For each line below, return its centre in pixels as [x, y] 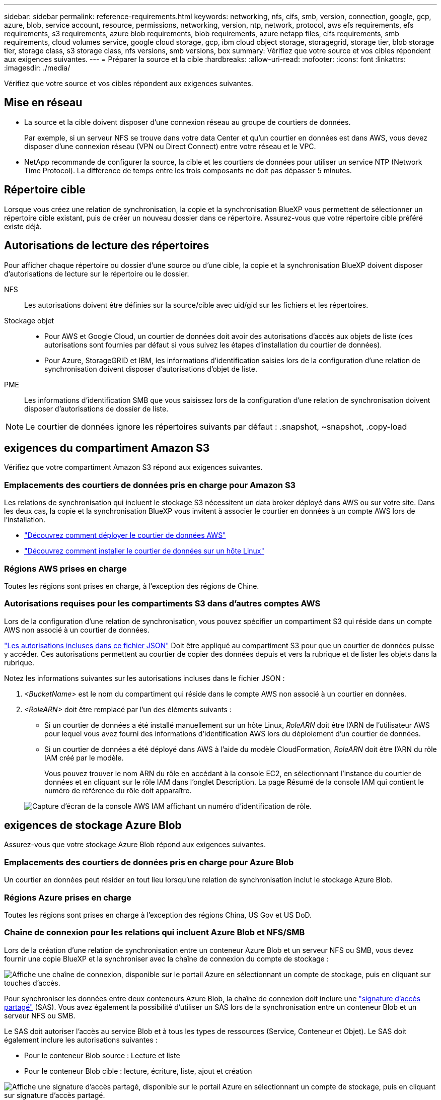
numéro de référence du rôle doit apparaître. [118, 790]
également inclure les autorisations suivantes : [81, 1040]
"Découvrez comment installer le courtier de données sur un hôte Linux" [144, 551]
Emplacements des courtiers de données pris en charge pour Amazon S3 [150, 485]
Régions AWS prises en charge [65, 568]
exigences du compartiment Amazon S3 [107, 448]
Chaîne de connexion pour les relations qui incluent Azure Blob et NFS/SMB [155, 933]
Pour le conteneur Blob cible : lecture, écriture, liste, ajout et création [138, 1071]
